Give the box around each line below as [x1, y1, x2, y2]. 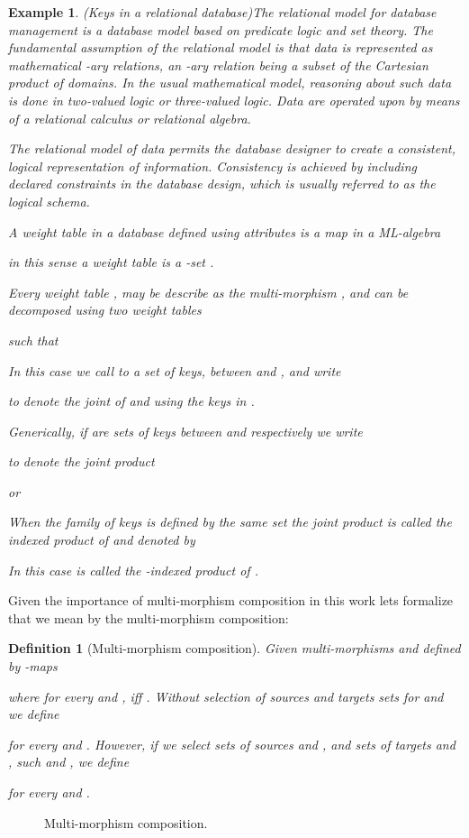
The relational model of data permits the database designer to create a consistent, [8, 139, 456, 158]
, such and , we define [8, 752, 130, 771]
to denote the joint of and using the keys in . [8, 391, 255, 410]
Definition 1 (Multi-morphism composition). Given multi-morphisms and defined [8, 639, 461, 658]
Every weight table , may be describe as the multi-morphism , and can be [8, 282, 409, 301]
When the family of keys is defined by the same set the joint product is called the [8, 512, 452, 531]
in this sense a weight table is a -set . [8, 253, 214, 272]
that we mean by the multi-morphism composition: [8, 608, 289, 627]
